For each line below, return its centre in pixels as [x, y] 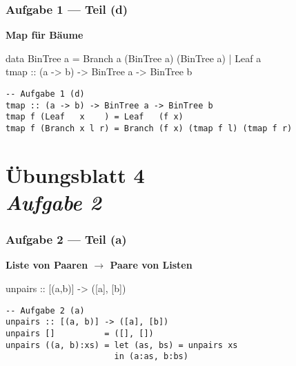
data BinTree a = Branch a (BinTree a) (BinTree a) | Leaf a [134, 58]
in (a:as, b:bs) [151, 357]
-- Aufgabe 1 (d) [45, 94]
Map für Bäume [45, 35]
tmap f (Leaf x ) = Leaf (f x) [95, 117]
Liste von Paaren [47, 265]
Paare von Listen [151, 265]
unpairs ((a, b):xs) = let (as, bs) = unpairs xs [122, 345]
